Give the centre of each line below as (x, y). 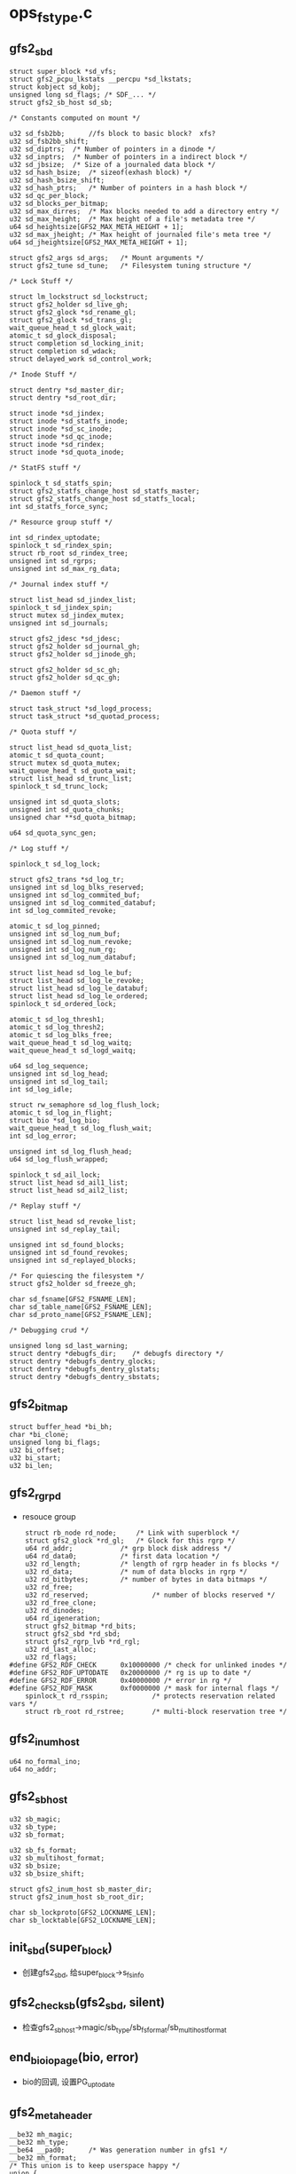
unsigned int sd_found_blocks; (67, 1245)
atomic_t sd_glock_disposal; (63, 336)
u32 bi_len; (31, 1465)
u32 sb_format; (37, 1835)
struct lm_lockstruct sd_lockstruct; (79, 297)
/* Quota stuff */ (43, 732)
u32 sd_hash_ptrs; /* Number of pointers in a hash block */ (129, 188)
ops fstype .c (51, 14)
